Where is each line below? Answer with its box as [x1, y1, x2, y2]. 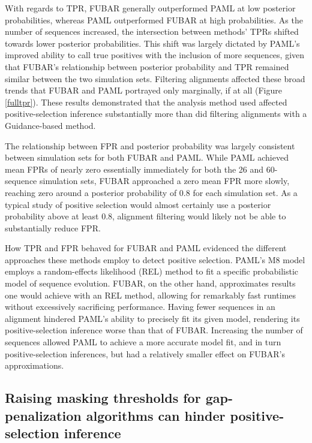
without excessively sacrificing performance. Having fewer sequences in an [5, 300, 275, 313]
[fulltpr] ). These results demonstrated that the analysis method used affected [5, 95, 287, 108]
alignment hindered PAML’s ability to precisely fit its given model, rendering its [5, 312, 300, 324]
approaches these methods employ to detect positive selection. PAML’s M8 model [5, 253, 305, 266]
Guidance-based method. [5, 119, 96, 131]
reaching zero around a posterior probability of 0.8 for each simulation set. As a [5, 186, 298, 198]
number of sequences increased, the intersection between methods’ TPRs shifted [5, 25, 299, 38]
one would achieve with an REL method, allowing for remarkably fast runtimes [5, 288, 296, 301]
